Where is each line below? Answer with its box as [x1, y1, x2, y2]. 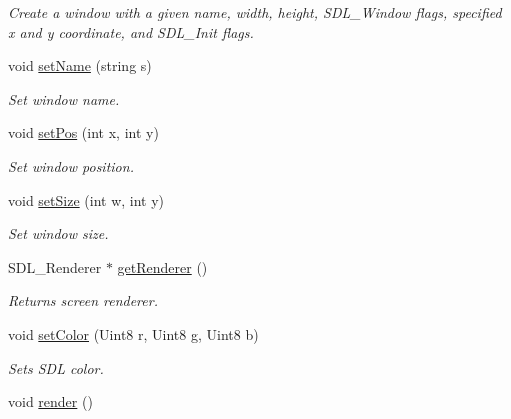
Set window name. [8, 88, 120, 109]
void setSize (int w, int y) [8, 189, 165, 210]
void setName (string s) [8, 55, 152, 76]
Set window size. [8, 223, 109, 244]
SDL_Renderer [8, 256, 102, 277]
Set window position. [8, 155, 134, 176]
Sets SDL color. [8, 357, 104, 378]
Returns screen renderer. [8, 290, 158, 311]
